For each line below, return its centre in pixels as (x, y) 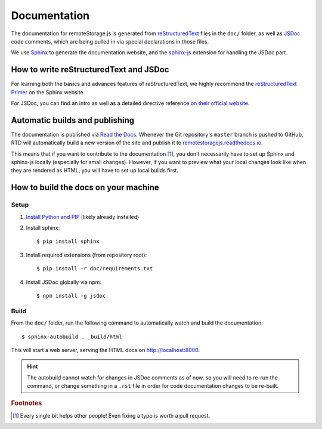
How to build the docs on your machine (85, 188)
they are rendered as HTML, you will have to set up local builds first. (95, 171)
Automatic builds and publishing (73, 120)
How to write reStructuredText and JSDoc (90, 70)
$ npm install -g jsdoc (71, 296)
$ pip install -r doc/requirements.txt (95, 269)
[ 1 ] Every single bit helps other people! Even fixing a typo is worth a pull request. (112, 415)
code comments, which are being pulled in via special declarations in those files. (110, 41)
